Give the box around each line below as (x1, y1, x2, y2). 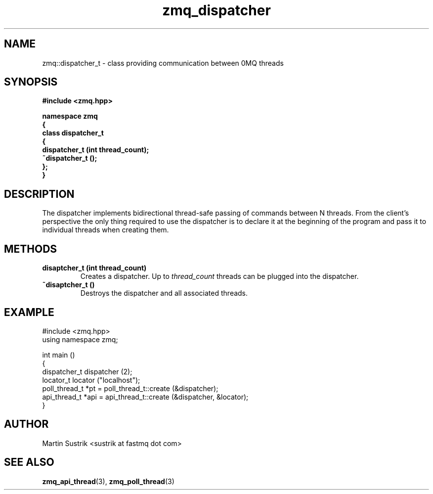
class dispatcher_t (42, 129, 104, 137)
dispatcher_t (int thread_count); (42, 145, 149, 154)
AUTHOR (4, 418, 49, 431)
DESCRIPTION (4, 187, 75, 200)
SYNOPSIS (4, 76, 58, 89)
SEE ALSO (4, 456, 54, 469)
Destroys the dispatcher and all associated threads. (80, 289, 248, 298)
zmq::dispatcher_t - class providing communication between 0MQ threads (42, 58, 284, 67)
